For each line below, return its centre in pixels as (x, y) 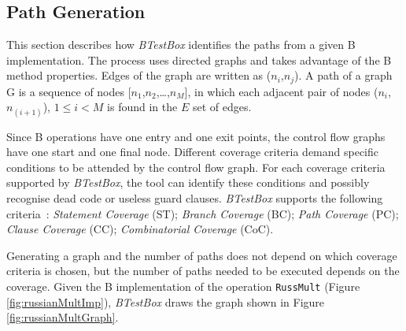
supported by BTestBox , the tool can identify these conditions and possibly (188, 182)
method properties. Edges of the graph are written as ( (139, 75)
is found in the (142, 107)
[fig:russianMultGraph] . (63, 317)
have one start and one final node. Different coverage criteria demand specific (193, 152)
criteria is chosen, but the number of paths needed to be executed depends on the (203, 271)
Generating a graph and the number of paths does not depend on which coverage (202, 255)
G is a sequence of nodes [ (69, 91)
